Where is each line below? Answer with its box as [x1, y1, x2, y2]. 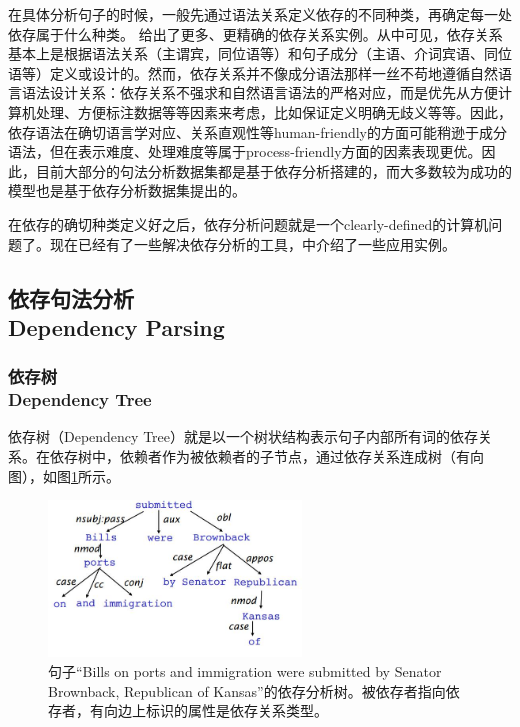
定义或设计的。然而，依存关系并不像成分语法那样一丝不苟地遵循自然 [49, 62, 498, 83]
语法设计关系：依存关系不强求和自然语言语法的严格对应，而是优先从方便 [21, 82, 498, 103]
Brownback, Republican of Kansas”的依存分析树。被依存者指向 [48, 680, 446, 701]
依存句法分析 [8, 282, 134, 313]
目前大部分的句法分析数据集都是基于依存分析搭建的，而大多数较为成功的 [35, 160, 512, 181]
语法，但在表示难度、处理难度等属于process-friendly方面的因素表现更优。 [8, 141, 482, 162]
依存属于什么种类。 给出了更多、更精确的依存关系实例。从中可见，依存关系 [8, 23, 503, 44]
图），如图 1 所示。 [8, 465, 120, 486]
